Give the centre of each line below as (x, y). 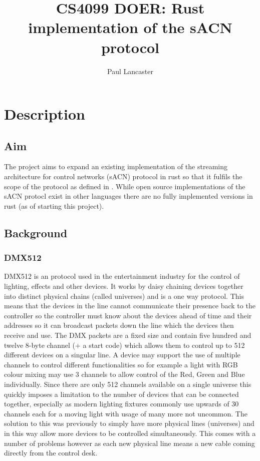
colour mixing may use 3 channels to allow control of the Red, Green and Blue (124, 374)
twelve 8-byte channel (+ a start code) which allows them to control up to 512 (124, 345)
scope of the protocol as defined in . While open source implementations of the (125, 186)
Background (36, 233)
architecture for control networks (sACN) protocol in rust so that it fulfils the (123, 176)
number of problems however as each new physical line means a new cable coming (129, 443)
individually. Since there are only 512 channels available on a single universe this (128, 384)
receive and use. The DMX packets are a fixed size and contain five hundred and (128, 335)
